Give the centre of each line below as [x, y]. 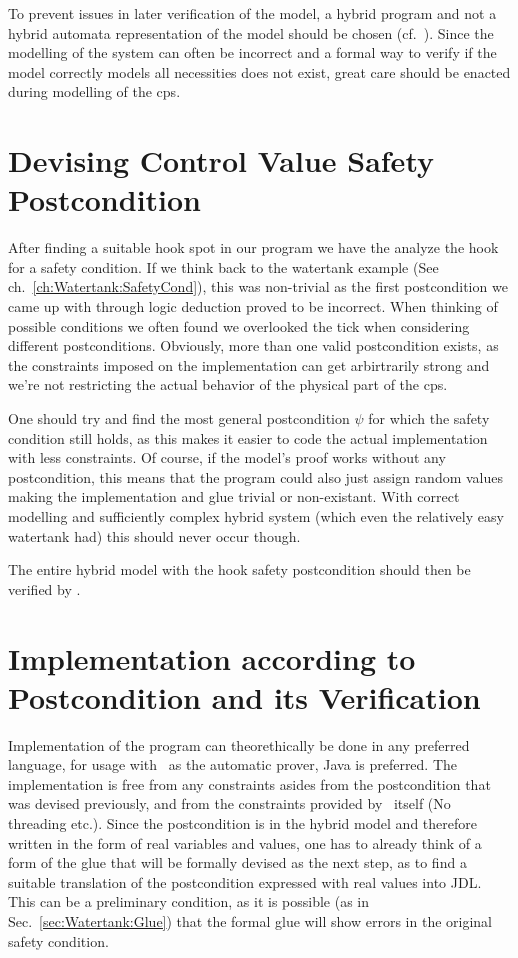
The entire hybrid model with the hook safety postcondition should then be [239, 569]
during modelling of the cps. [94, 91]
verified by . [44, 588]
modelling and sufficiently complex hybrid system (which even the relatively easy [256, 516]
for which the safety [429, 418]
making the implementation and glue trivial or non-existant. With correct [234, 496]
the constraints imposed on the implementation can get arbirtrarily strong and [249, 364]
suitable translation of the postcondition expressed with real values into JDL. [245, 881]
